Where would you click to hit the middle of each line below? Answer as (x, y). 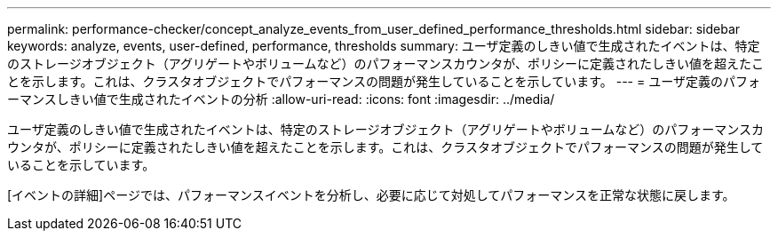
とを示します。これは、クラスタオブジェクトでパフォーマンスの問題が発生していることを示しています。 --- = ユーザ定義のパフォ (384, 81)
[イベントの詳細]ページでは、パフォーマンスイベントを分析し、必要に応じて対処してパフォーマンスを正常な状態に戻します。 (371, 195)
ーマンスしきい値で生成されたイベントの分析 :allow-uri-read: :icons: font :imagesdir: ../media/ (281, 99)
